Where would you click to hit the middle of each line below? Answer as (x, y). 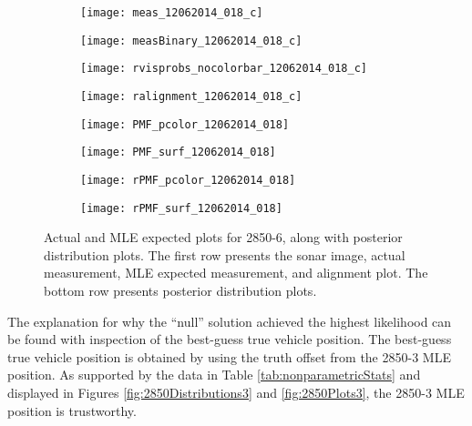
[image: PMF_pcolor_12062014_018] (185, 124)
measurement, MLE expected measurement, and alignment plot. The (236, 273)
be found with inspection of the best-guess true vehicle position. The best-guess (230, 339)
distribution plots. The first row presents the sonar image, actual (225, 254)
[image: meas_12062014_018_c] (172, 13)
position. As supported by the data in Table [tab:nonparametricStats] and (214, 375)
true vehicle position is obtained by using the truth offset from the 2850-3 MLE (229, 356)
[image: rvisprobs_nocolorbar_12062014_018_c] (224, 69)
